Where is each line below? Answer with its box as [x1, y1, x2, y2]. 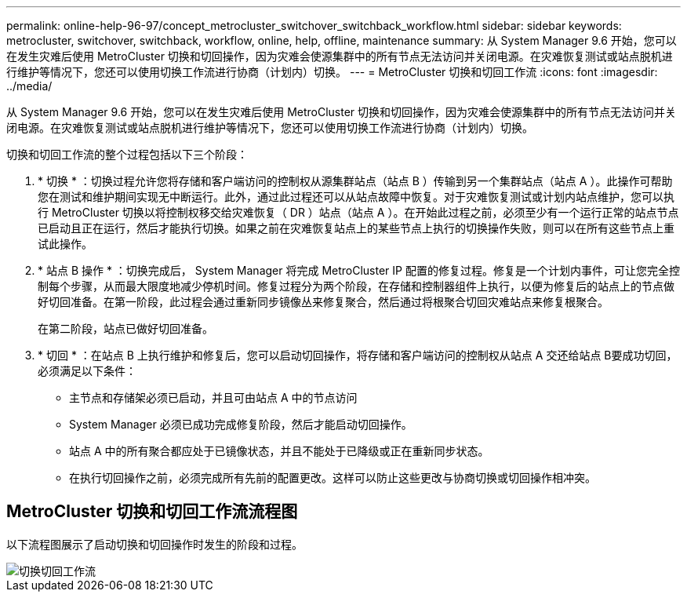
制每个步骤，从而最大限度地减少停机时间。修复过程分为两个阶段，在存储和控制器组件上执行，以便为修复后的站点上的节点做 [38, 279, 674, 293]
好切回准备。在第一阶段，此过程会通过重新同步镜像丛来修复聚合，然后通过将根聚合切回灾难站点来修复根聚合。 [38, 295, 609, 308]
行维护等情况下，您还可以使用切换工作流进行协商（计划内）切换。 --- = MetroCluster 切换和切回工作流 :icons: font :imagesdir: [6, 65, 658, 78]
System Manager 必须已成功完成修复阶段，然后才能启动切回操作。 [69, 418, 413, 431]
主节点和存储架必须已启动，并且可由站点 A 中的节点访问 [69, 391, 358, 404]
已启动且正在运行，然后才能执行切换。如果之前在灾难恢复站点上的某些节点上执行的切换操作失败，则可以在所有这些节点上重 [38, 221, 674, 235]
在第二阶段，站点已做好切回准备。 [38, 322, 213, 335]
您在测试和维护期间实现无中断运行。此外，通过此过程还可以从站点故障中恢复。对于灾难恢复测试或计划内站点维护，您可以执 [38, 190, 674, 203]
